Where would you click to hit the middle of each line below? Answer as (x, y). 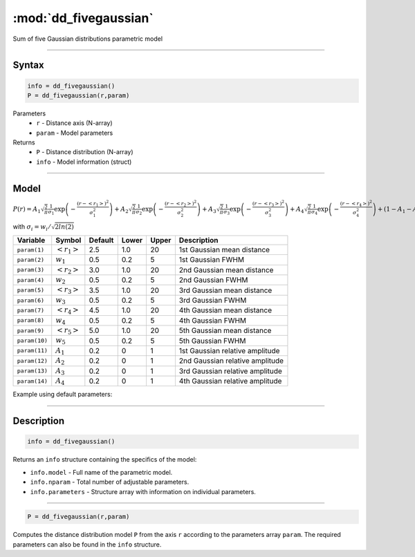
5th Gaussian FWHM (212, 341)
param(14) (33, 381)
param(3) (31, 270)
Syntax (28, 65)
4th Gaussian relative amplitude (230, 381)
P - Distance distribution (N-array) (85, 152)
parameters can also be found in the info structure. (87, 544)
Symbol (68, 240)
